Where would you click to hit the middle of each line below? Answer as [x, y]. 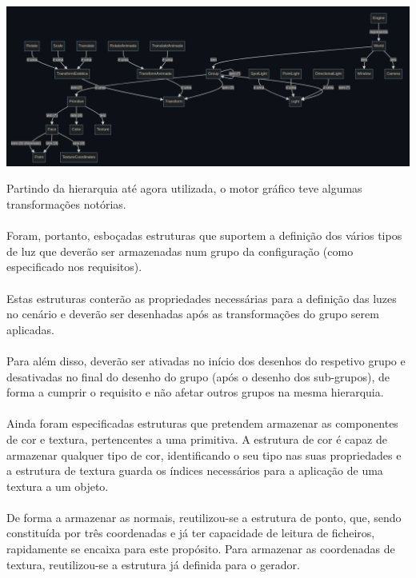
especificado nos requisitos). [74, 267]
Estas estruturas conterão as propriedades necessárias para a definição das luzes [202, 298]
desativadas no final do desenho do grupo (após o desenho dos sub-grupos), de [198, 376]
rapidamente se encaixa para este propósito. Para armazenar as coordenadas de [201, 549]
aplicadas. [30, 329]
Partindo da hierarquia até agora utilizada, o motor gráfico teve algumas [184, 188]
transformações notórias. [66, 204]
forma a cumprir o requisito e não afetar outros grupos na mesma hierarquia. [195, 392]
